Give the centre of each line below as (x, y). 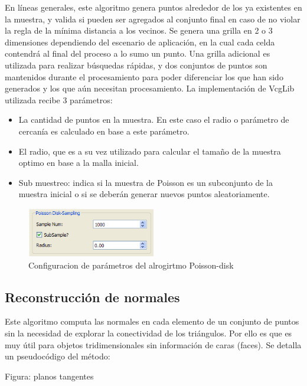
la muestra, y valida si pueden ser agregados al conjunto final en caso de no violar (153, 19)
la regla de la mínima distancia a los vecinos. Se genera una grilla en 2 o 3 (139, 30)
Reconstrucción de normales (92, 297)
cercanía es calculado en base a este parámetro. (104, 131)
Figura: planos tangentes (49, 376)
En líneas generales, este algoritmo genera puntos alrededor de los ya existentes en (153, 7)
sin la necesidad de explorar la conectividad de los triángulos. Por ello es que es (148, 333)
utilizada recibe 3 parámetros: (59, 99)
